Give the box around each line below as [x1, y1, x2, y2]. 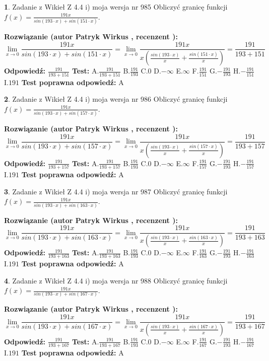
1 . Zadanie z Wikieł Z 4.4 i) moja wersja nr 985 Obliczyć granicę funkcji [4, 2, 228, 12]
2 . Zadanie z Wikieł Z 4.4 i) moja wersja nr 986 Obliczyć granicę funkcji [4, 94, 228, 104]
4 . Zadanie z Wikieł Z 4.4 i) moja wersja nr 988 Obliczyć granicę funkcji [4, 275, 228, 285]
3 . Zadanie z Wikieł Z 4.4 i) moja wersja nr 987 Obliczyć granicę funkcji [4, 186, 228, 196]
